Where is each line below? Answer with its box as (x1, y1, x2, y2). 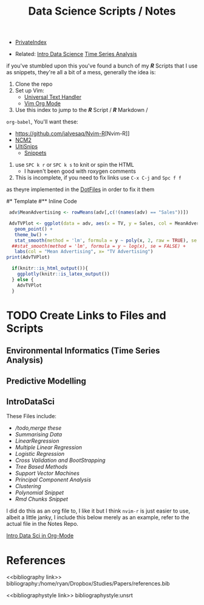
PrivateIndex (15, 38, 47, 46)
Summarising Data (15, 431, 63, 438)
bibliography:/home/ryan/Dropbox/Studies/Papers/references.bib (6, 580, 170, 587)
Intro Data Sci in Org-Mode (6, 532, 74, 539)
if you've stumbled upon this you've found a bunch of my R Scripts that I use (6, 62, 198, 69)
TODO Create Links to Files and (6, 309, 166, 322)
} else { (12, 276, 34, 282)
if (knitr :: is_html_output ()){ (12, 265, 88, 271)
